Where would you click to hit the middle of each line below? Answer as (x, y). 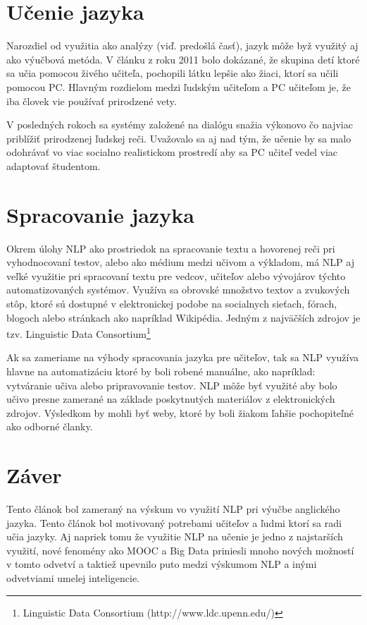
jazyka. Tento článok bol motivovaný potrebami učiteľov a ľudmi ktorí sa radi (174, 522)
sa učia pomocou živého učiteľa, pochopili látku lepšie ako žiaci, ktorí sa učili (173, 73)
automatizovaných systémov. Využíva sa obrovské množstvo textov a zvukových (178, 290)
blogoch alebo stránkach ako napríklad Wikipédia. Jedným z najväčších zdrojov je (183, 317)
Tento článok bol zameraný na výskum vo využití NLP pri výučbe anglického (173, 509)
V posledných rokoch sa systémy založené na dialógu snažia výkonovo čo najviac (180, 125)
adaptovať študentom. (54, 165)
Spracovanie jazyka (100, 214)
